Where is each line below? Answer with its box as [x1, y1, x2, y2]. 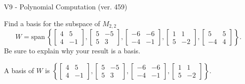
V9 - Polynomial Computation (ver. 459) [4, 1, 127, 11]
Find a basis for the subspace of [4, 18, 100, 28]
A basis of [4, 65, 34, 75]
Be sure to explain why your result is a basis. [4, 45, 141, 56]
